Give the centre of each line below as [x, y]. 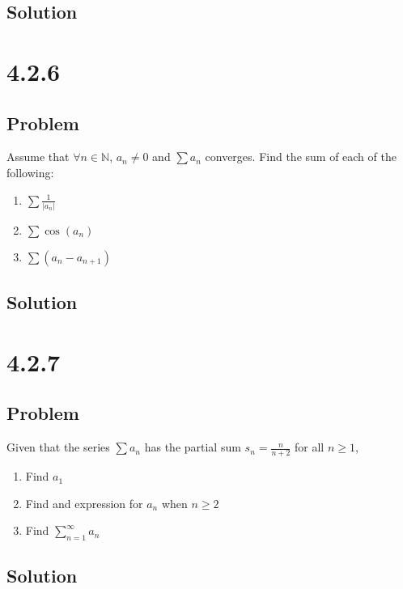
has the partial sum [193, 447]
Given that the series [58, 447]
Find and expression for [84, 503]
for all [309, 447]
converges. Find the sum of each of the [301, 157]
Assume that [38, 157]
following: [30, 172]
